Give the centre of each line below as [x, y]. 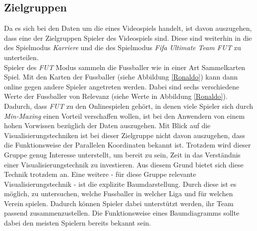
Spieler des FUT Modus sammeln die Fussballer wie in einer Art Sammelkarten [125, 67]
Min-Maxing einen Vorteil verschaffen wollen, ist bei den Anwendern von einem [125, 115]
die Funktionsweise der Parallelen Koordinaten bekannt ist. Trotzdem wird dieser [128, 145]
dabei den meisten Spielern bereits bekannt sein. [78, 223]
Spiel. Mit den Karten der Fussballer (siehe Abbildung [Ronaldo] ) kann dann [121, 77]
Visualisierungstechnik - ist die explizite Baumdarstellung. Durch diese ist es [120, 184]
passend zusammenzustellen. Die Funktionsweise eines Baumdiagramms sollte [122, 213]
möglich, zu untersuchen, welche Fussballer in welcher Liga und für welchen [119, 193]
